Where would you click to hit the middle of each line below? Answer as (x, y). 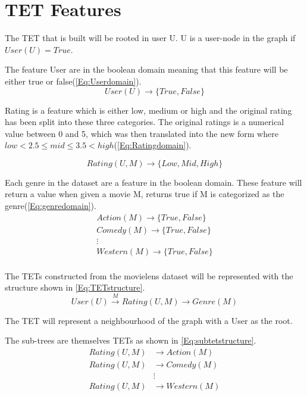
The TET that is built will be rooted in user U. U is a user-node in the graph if (150, 38)
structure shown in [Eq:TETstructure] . (75, 287)
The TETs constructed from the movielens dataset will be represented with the (149, 275)
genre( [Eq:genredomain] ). (51, 206)
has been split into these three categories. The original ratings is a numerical (145, 122)
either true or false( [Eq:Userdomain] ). (73, 81)
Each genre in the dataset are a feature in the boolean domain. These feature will (153, 182)
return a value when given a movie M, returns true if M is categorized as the (145, 194)
